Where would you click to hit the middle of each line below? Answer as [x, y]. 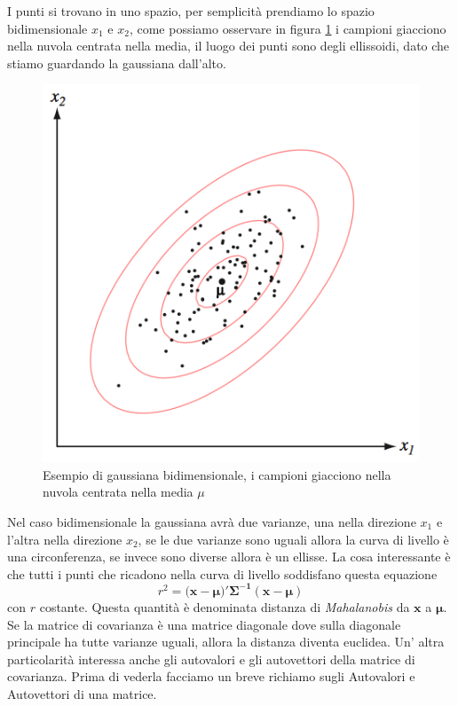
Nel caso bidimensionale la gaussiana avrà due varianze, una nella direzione [212, 522]
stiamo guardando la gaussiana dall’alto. [117, 63]
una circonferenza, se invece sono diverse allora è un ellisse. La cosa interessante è [229, 557]
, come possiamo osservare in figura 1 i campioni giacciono [288, 28]
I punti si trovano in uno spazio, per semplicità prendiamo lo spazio [191, 11]
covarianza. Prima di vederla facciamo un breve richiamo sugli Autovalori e [211, 676]
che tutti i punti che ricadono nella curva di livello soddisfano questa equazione [222, 573]
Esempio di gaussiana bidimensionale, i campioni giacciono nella [217, 474]
